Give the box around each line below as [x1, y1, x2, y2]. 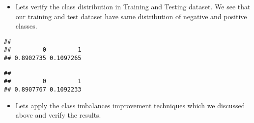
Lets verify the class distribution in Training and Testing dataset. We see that [15, 1, 251, 11]
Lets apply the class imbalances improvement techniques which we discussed [15, 100, 245, 110]
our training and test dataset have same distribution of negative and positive [15, 11, 247, 21]
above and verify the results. [15, 110, 101, 120]
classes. [15, 21, 37, 31]
